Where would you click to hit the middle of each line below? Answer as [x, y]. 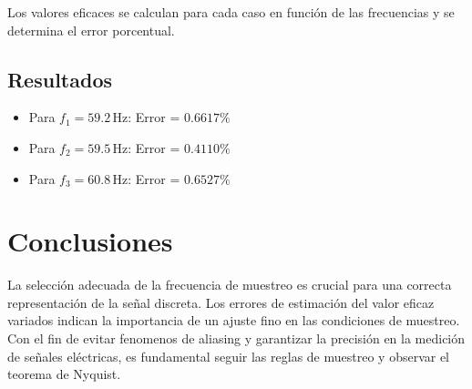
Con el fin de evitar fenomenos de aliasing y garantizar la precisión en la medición [236, 338]
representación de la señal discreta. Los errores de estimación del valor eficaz [221, 302]
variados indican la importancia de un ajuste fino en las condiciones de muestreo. [234, 320]
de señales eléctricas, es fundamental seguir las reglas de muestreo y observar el [228, 356]
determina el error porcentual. [91, 30]
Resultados [60, 79]
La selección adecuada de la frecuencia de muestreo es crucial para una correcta [230, 285]
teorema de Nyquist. [64, 374]
